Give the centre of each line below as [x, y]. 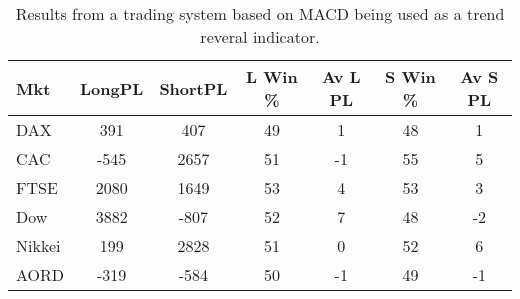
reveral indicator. [260, 36]
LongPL [112, 88]
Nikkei [38, 245]
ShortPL [193, 88]
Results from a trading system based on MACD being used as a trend [260, 13]
